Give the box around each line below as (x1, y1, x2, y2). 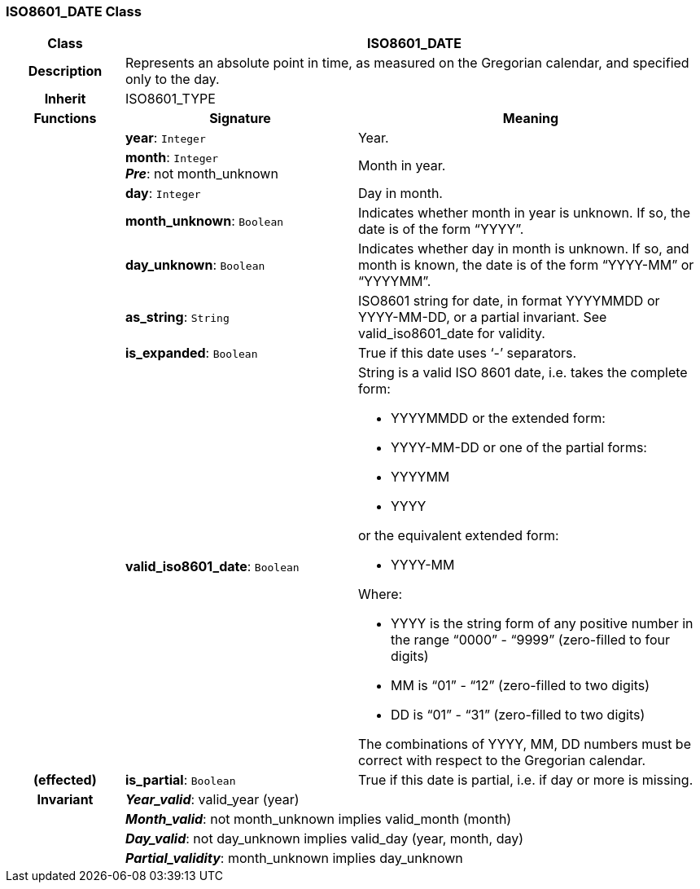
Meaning (502, 110, 559, 127)
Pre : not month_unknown (125, 165, 278, 183)
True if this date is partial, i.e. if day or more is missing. (357, 772, 693, 789)
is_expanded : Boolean (125, 345, 258, 362)
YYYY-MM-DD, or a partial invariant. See (357, 309, 607, 326)
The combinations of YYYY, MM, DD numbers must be (357, 736, 691, 753)
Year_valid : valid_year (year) (125, 791, 300, 808)
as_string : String (125, 309, 230, 326)
